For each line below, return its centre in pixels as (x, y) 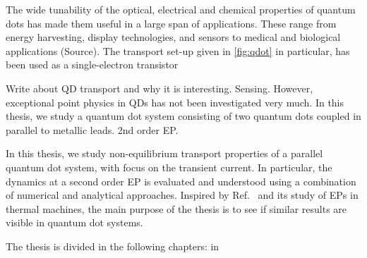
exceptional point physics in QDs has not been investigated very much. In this (175, 102)
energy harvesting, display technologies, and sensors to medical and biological (173, 37)
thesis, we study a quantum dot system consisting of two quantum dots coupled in (183, 116)
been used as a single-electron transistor (92, 64)
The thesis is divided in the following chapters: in (113, 246)
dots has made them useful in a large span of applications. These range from (171, 23)
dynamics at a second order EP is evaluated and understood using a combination (181, 181)
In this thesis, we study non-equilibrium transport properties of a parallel (164, 153)
